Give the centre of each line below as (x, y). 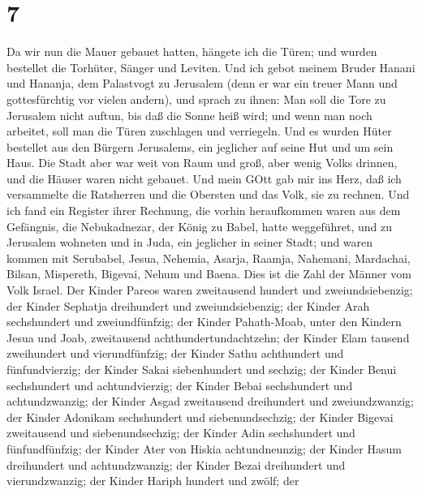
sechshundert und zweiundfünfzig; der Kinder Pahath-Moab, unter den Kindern (204, 322)
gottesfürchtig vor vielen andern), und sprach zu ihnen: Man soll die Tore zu (196, 99)
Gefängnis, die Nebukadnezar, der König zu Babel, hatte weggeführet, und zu (199, 226)
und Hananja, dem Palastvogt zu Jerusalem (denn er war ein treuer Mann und (202, 83)
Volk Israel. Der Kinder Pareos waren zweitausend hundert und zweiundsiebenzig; (210, 290)
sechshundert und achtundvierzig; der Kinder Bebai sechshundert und (180, 385)
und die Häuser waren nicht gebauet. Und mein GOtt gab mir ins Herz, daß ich (204, 178)
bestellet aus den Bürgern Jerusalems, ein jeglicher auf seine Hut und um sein (200, 146)
